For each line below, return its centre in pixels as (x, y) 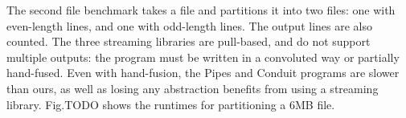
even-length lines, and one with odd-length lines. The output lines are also (189, 25)
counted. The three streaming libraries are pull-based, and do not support (189, 41)
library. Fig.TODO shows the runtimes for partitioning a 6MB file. (171, 104)
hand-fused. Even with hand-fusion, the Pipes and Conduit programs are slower (203, 73)
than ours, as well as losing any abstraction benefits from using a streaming (193, 88)
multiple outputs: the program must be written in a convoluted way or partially (203, 57)
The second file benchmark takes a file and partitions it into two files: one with (201, 10)
